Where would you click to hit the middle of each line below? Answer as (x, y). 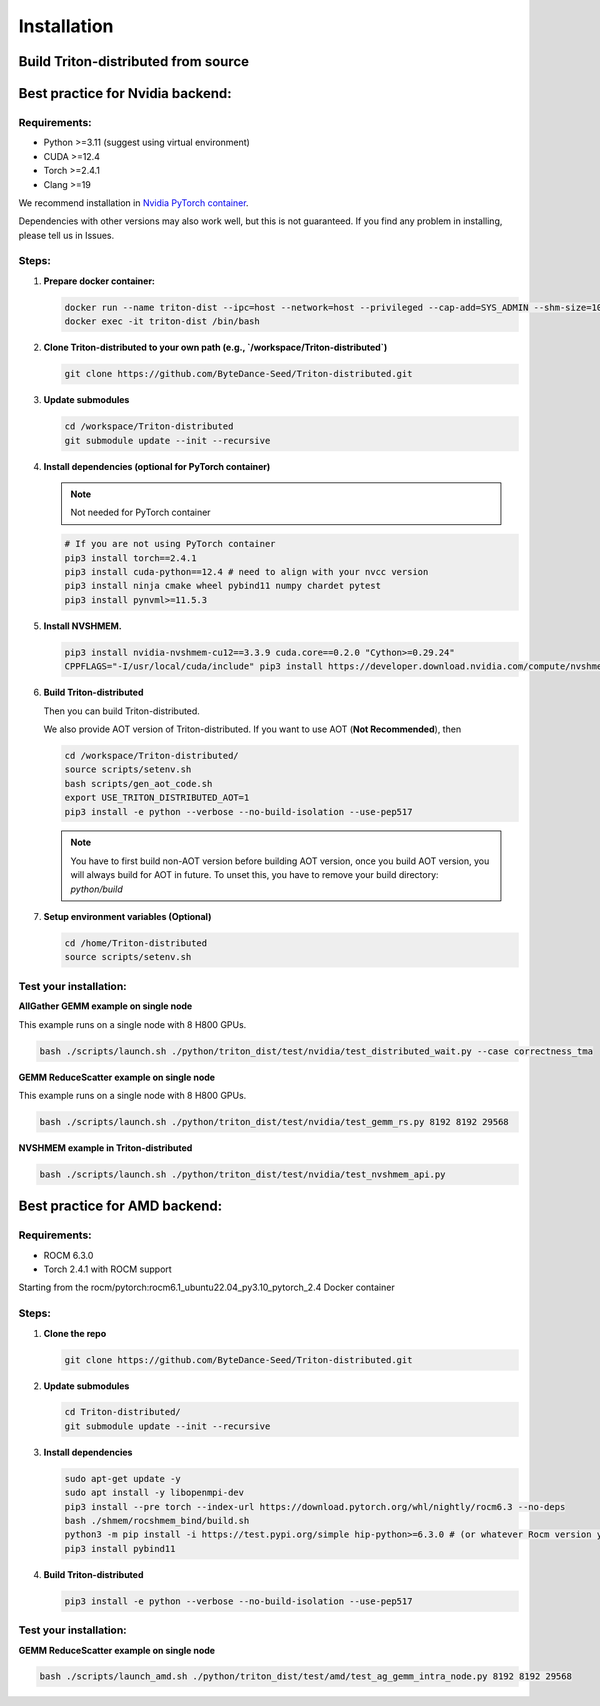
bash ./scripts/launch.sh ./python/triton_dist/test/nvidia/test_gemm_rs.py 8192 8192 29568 (274, 1121)
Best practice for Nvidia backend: (125, 93)
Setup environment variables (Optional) (127, 917)
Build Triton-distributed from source (134, 61)
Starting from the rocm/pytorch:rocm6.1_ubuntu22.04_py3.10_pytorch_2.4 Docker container (206, 1287)
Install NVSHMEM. (82, 626)
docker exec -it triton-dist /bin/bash (162, 321)
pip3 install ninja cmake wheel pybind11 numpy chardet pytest (223, 586)
